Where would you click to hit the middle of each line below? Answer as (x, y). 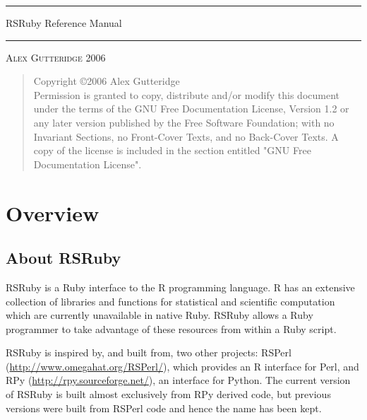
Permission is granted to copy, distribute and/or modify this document (187, 94)
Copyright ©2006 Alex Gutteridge (107, 81)
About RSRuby (64, 258)
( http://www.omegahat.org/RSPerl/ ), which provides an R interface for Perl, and (182, 366)
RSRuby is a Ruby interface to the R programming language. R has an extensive (180, 287)
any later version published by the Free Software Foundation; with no (184, 122)
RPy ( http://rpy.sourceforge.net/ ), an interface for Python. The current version (178, 380)
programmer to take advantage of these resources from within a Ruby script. (171, 328)
